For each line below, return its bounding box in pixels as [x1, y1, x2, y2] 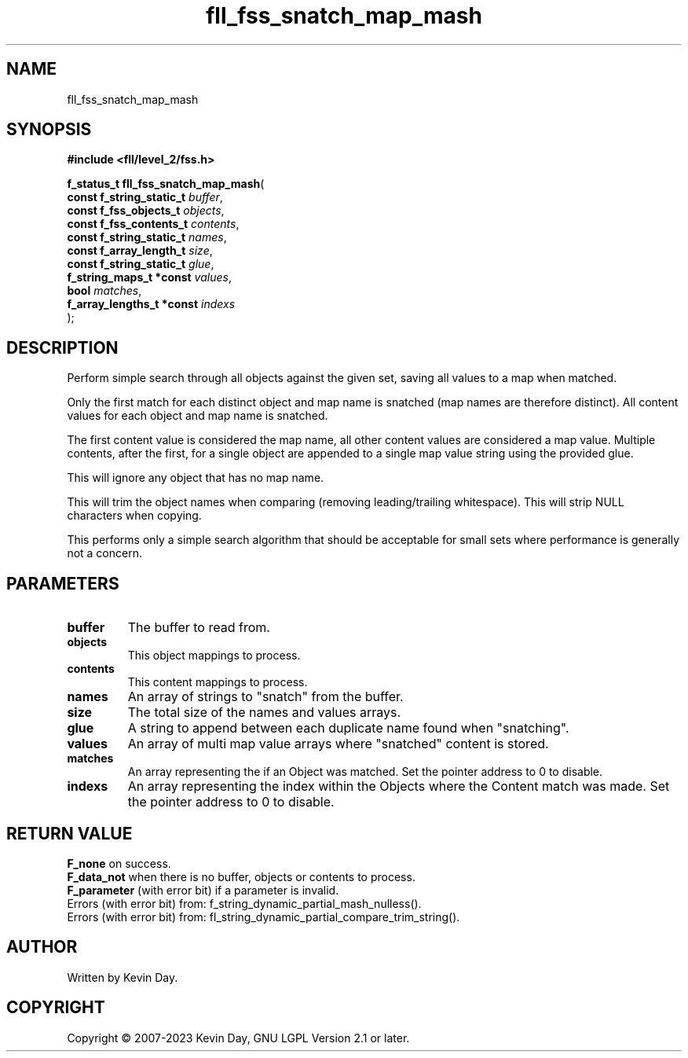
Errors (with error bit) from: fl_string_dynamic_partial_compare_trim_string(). [67, 909, 460, 924]
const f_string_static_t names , [67, 230, 227, 244]
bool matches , [67, 284, 142, 298]
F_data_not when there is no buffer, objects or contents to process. [67, 869, 415, 884]
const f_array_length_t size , [67, 244, 213, 258]
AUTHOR [6, 937, 78, 957]
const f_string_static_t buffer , [67, 190, 223, 204]
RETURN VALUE [6, 823, 133, 843]
